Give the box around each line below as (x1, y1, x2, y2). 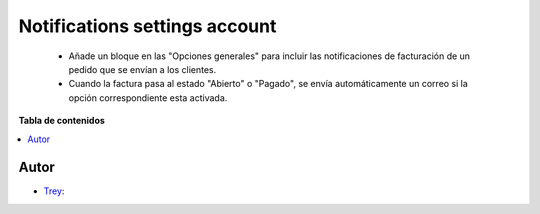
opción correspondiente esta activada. (68, 91, 228, 104)
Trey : (43, 185, 65, 197)
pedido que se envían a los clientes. (68, 63, 217, 75)
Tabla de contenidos (18, 115, 105, 127)
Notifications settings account (18, 15, 277, 37)
